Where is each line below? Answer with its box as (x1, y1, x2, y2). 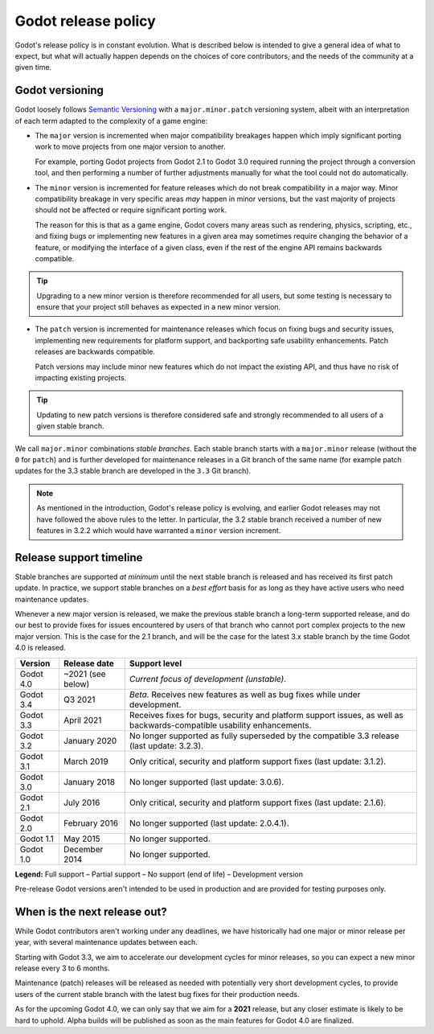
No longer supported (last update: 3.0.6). (129, 776, 285, 787)
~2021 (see (63, 668, 106, 679)
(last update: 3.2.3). (129, 740, 204, 751)
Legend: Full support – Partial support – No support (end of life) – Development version (14, 869, 304, 879)
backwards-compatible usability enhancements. (129, 720, 312, 731)
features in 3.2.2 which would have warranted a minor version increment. (36, 525, 281, 535)
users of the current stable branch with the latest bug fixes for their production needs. (14, 989, 300, 999)
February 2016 (63, 817, 119, 828)
